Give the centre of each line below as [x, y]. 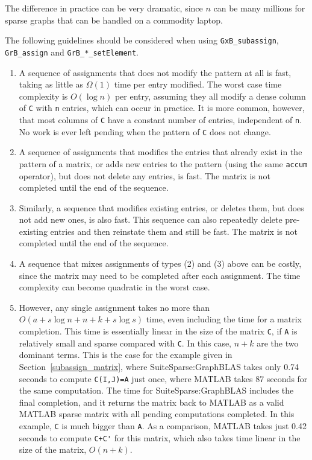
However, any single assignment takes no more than [114, 307]
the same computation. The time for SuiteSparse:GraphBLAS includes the [156, 390]
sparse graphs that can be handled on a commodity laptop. [114, 20]
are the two [278, 343]
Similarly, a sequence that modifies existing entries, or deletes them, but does [161, 207]
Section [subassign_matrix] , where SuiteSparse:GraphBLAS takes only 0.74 [159, 366]
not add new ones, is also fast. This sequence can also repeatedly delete [151, 219]
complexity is [43, 96]
